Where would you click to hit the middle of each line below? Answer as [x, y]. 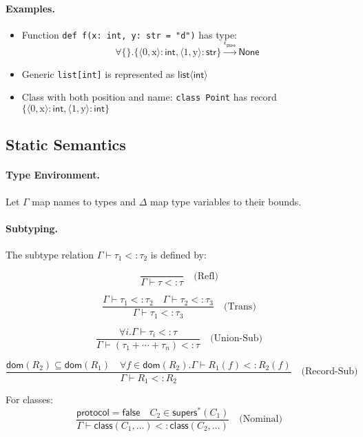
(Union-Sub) [237, 339]
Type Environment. [53, 175]
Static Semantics [66, 144]
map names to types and [84, 201]
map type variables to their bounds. [226, 201]
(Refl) [206, 276]
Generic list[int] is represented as [98, 73]
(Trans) [240, 306]
